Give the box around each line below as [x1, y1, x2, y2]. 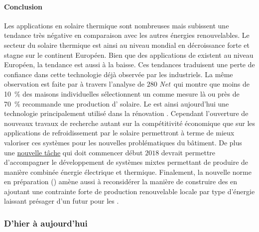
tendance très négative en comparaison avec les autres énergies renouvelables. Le [4, 30, 250, 40]
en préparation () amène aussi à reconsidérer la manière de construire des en [4, 176, 238, 187]
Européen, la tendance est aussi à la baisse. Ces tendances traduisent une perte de [4, 59, 255, 70]
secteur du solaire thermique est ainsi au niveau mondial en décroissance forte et [4, 39, 250, 50]
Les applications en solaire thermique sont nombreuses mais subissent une [4, 20, 229, 30]
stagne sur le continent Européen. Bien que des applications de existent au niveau [4, 49, 254, 60]
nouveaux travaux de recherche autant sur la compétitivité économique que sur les [4, 117, 256, 128]
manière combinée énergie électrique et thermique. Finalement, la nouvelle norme [4, 166, 252, 177]
